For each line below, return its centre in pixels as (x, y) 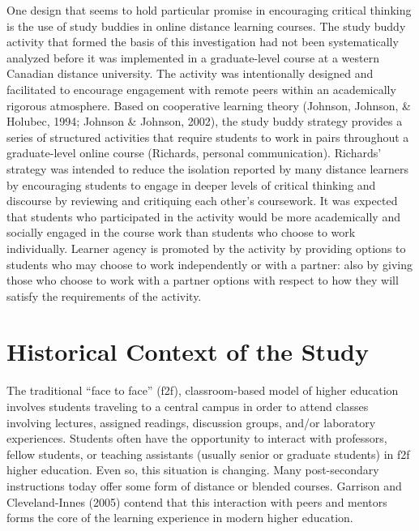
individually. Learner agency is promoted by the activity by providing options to (206, 248)
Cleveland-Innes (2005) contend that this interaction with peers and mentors (197, 501)
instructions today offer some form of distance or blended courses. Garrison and (204, 485)
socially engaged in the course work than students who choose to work (181, 232)
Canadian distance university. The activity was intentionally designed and (190, 73)
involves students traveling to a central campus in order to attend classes (188, 406)
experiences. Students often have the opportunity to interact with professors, (197, 438)
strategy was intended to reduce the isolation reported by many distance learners (208, 168)
